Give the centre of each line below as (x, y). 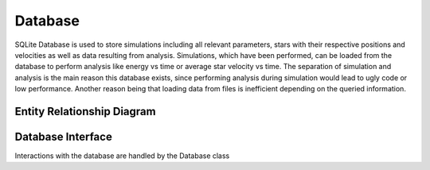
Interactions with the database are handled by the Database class (122, 156)
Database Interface (64, 136)
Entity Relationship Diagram (85, 111)
